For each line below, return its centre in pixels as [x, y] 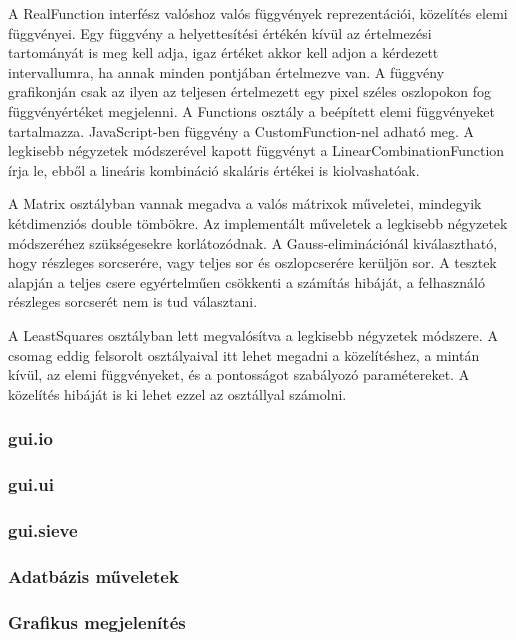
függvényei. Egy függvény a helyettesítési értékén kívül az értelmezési [220, 32]
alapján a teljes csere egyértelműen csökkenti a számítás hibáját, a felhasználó [246, 281]
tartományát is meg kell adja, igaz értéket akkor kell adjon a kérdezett [223, 52]
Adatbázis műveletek [93, 575]
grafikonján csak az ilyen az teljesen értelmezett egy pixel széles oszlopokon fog [249, 91]
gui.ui [31, 484]
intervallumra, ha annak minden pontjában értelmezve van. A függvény [226, 71]
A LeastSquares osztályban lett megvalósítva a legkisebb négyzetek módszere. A [253, 334]
